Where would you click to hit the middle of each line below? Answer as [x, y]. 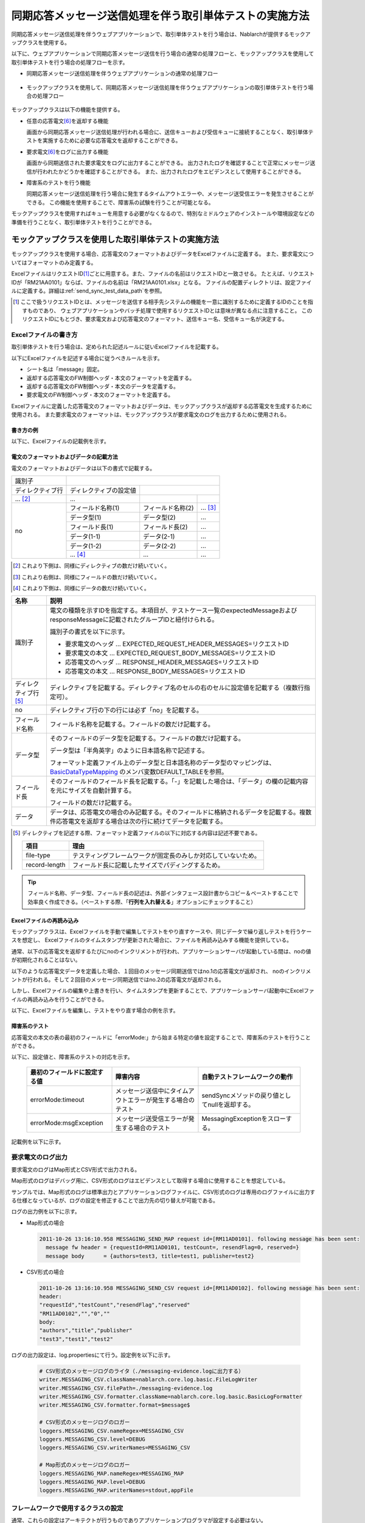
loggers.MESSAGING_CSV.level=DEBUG [92, 1439]
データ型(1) [86, 518]
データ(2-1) [159, 537]
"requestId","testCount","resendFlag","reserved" [115, 1305]
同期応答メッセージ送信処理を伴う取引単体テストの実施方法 [160, 16]
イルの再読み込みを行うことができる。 [59, 999]
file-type [38, 855]
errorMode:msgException [67, 1123]
